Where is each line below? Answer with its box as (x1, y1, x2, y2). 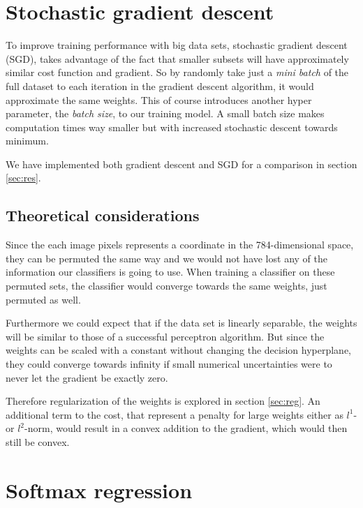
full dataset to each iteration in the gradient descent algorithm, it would (6, 78, 314, 93)
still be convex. (6, 434, 70, 449)
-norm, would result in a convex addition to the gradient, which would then (24, 421, 348, 435)
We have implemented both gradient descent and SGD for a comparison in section (6, 156, 357, 171)
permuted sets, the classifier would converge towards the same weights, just (6, 278, 327, 293)
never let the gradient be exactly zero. (6, 370, 168, 384)
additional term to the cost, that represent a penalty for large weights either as (6, 407, 343, 421)
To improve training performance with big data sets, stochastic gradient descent (6, 38, 348, 52)
